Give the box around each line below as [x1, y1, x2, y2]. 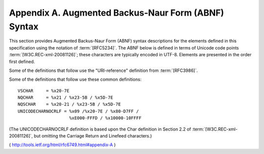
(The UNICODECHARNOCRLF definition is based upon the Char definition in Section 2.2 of [9, 126, 191, 132]
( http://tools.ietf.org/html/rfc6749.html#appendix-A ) [9, 142, 116, 148]
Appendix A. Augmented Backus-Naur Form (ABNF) [9, 7, 224, 18]
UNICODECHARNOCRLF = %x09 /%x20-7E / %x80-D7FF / [18, 108, 139, 114]
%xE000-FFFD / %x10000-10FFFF [69, 115, 142, 121]
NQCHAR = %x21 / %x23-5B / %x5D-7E [18, 95, 113, 100]
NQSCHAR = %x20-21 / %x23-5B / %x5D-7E [18, 102, 121, 107]
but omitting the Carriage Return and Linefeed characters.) [34, 133, 152, 139]
